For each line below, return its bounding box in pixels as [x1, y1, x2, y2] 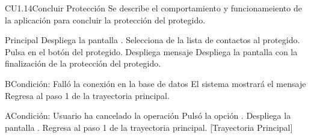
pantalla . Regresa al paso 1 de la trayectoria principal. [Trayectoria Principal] [5, 121, 293, 133]
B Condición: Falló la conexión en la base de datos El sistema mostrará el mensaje [5, 77, 306, 89]
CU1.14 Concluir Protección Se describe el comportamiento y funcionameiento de [5, 2, 302, 14]
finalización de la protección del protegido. [5, 57, 161, 70]
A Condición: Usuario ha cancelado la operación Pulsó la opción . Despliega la [5, 109, 291, 122]
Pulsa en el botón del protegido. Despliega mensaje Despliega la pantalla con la [5, 45, 298, 58]
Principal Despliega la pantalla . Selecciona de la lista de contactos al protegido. [5, 34, 300, 46]
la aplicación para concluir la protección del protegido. [5, 13, 206, 26]
